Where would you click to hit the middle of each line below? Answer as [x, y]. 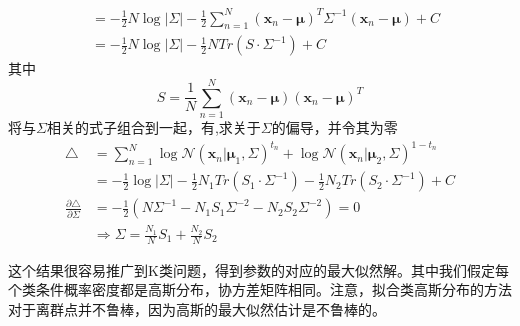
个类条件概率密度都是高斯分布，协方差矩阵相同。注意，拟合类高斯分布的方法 [260, 289]
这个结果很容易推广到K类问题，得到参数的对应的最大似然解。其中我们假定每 [258, 269]
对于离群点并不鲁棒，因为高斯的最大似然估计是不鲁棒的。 [197, 309]
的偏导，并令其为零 [334, 127]
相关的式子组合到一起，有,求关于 [153, 127]
